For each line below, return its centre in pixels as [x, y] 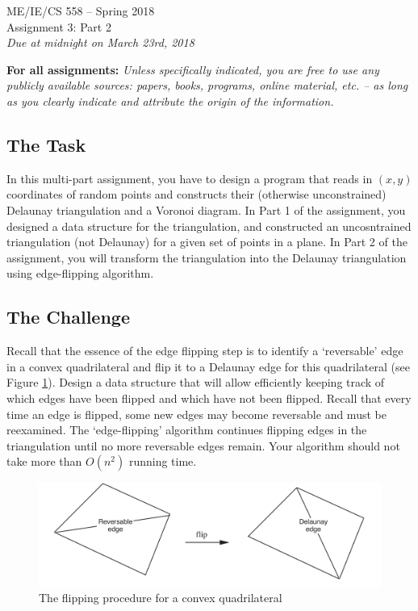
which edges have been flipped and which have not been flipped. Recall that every [209, 398]
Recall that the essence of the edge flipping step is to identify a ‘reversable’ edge [205, 351]
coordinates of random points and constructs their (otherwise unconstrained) [196, 194]
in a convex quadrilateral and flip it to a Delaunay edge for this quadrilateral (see [208, 366]
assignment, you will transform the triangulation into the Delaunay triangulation [207, 257]
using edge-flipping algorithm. [80, 273]
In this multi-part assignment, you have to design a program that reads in [190, 178]
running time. [163, 461]
